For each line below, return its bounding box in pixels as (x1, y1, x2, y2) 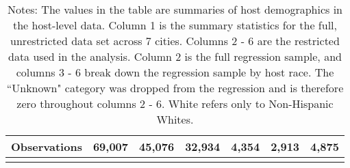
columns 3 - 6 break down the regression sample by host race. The (16, 64, 334, 80)
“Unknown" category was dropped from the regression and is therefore (6, 80, 344, 96)
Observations (11, 139, 82, 154)
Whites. (156, 111, 194, 127)
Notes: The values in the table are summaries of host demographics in (7, 1, 342, 17)
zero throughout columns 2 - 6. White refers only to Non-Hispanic (16, 96, 334, 111)
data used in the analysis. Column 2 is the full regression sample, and (8, 48, 342, 64)
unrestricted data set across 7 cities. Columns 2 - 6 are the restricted (10, 33, 340, 48)
